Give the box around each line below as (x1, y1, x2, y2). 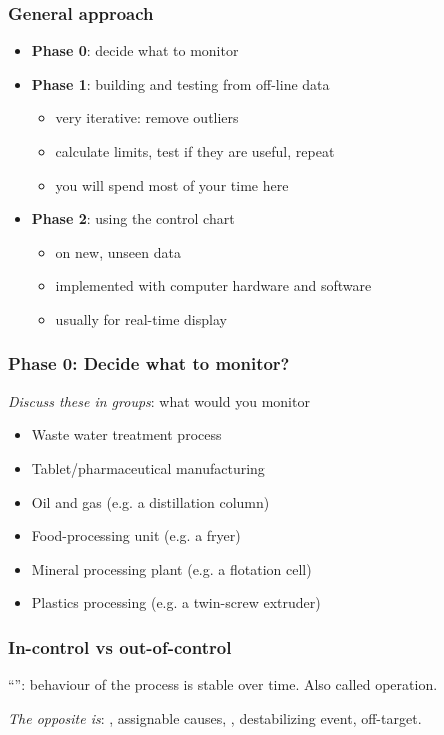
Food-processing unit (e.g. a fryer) (31, 525, 241, 546)
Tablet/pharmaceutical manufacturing (31, 457, 265, 478)
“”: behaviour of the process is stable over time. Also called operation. (8, 674, 438, 695)
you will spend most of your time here (55, 174, 289, 195)
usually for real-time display (55, 308, 227, 329)
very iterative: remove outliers (55, 107, 239, 128)
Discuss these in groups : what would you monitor (8, 390, 310, 411)
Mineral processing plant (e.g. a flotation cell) (31, 558, 312, 579)
